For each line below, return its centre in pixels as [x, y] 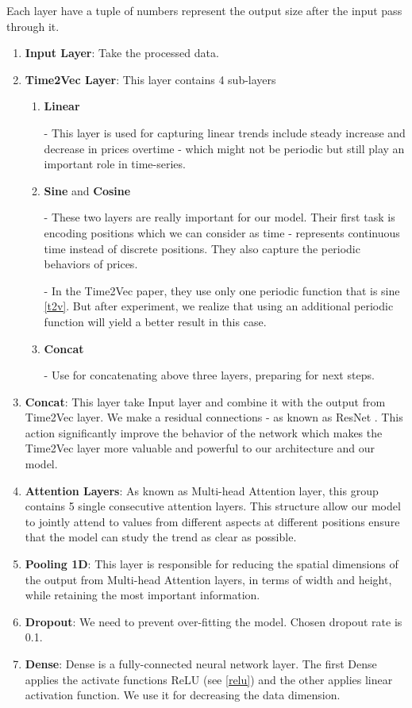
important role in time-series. [115, 164]
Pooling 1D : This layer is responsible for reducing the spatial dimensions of [212, 564]
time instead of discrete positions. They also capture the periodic [202, 248]
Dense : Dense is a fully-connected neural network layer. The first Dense [201, 664]
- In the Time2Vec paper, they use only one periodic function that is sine [222, 290]
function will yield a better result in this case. [155, 321]
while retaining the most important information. [142, 595]
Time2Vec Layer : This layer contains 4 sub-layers [150, 79]
